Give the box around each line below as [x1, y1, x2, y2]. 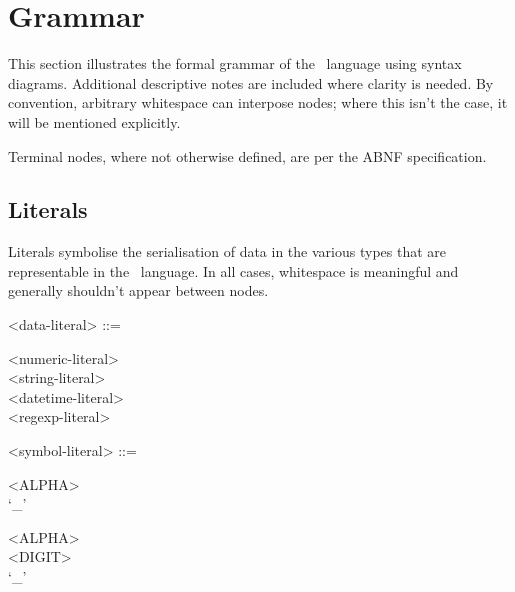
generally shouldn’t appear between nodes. [8, 280, 269, 301]
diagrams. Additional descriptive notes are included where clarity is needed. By [8, 72, 494, 93]
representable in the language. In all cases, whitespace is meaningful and [8, 260, 459, 281]
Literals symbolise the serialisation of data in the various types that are [8, 241, 446, 262]
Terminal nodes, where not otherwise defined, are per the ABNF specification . [8, 145, 487, 166]
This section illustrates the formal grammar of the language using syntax [8, 53, 462, 74]
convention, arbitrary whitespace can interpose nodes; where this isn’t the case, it [8, 92, 508, 113]
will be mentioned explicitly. [8, 111, 181, 132]
